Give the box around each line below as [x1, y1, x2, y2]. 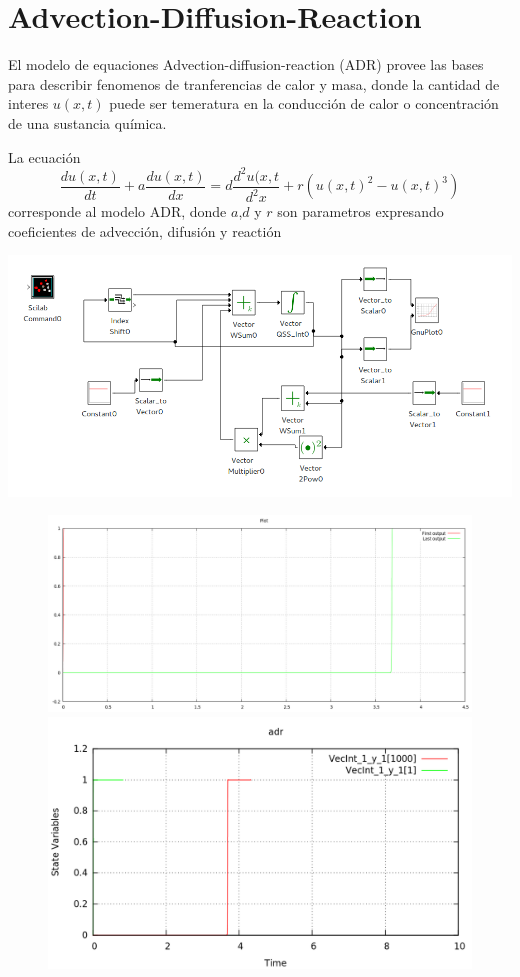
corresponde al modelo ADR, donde [8, 201, 227, 221]
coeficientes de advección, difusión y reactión [8, 220, 282, 241]
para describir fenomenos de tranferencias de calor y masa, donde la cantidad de [8, 73, 500, 94]
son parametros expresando [277, 201, 444, 221]
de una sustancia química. [8, 112, 167, 133]
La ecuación [8, 146, 81, 167]
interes [8, 93, 49, 114]
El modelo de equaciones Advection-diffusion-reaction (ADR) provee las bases [8, 54, 484, 75]
